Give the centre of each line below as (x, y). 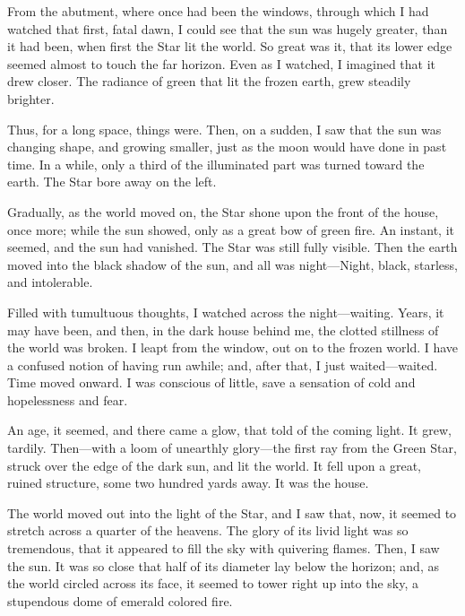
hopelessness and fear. (68, 399)
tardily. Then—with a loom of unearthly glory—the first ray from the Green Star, (232, 448)
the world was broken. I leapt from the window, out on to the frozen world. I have (233, 347)
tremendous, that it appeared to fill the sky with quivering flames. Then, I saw (224, 548)
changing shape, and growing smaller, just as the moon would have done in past (227, 147)
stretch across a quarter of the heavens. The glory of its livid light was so (208, 530)
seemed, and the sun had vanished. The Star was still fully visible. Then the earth (232, 247)
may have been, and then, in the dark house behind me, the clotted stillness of (223, 330)
